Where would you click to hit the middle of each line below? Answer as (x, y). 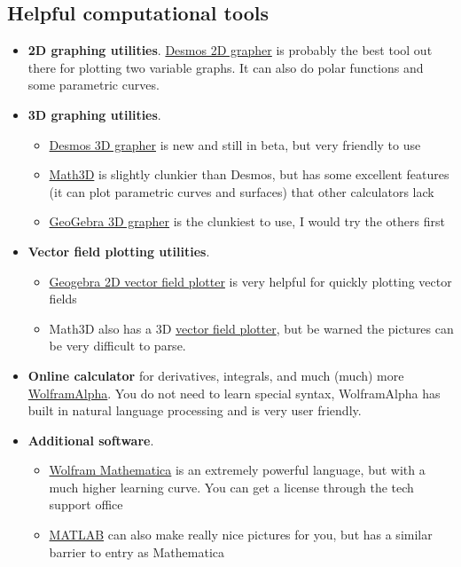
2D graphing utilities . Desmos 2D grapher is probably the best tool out (230, 50)
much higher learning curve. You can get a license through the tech (231, 487)
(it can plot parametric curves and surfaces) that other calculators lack (242, 191)
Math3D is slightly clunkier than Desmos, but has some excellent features (249, 174)
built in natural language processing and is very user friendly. (195, 410)
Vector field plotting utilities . (119, 251)
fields (63, 299)
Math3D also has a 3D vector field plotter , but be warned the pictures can (251, 328)
